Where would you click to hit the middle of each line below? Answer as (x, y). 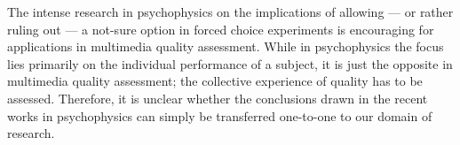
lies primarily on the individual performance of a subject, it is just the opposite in (230, 63)
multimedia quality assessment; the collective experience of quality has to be (215, 81)
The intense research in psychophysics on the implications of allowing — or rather (230, 11)
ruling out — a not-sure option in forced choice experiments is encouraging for (221, 29)
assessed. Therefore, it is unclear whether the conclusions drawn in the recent (218, 98)
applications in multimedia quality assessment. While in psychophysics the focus (226, 46)
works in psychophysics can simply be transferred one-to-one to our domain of (220, 115)
